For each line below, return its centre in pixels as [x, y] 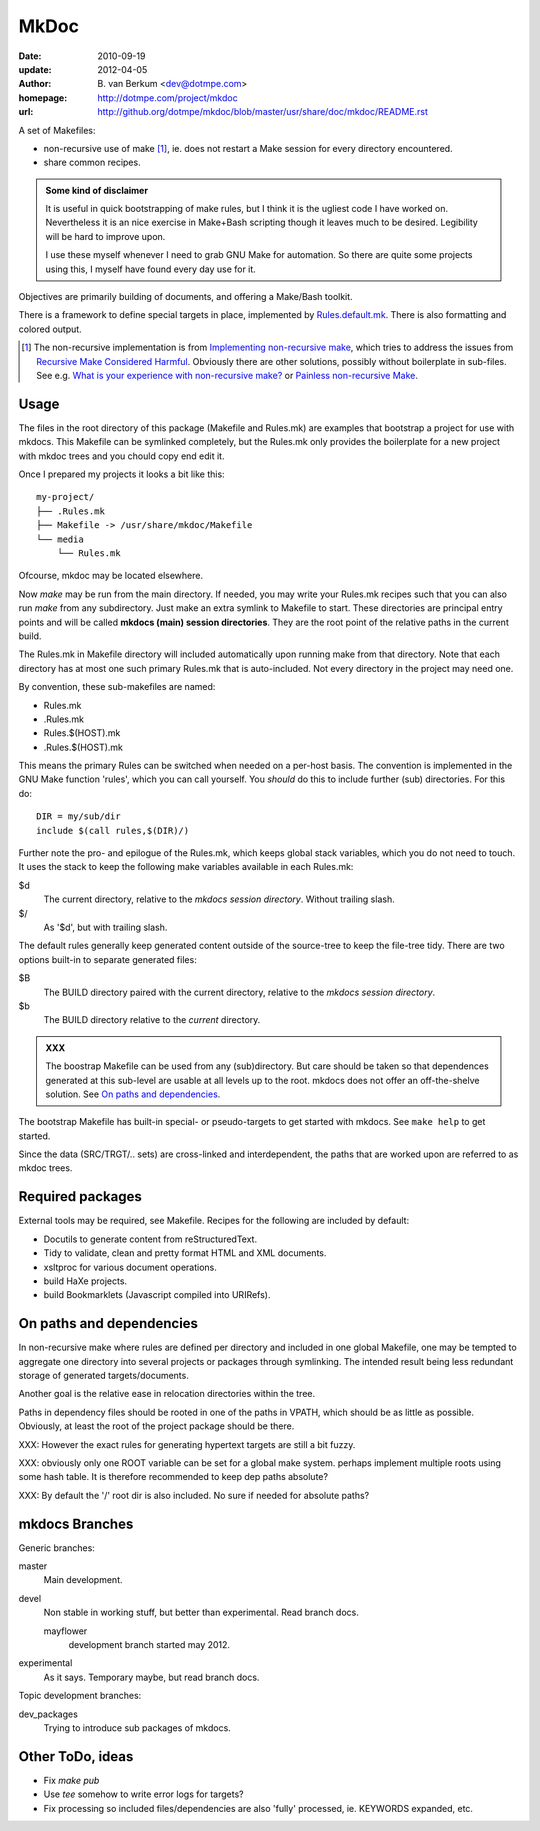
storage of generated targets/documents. [103, 1375]
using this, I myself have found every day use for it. [151, 269]
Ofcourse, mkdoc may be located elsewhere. [111, 576]
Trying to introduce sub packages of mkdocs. [137, 1727]
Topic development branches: [80, 1696]
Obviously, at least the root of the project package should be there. [156, 1426]
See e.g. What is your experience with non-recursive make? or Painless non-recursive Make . [227, 375]
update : [35, 69]
